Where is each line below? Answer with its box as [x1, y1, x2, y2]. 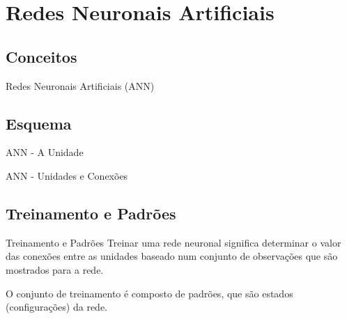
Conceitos [6, 45, 77, 67]
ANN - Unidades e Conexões [6, 168, 128, 182]
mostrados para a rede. [6, 262, 104, 277]
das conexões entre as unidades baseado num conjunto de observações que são [6, 249, 338, 263]
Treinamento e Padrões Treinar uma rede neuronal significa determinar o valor [6, 235, 341, 249]
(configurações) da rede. [6, 299, 107, 314]
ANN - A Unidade [6, 145, 84, 159]
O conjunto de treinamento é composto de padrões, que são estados [6, 286, 293, 300]
